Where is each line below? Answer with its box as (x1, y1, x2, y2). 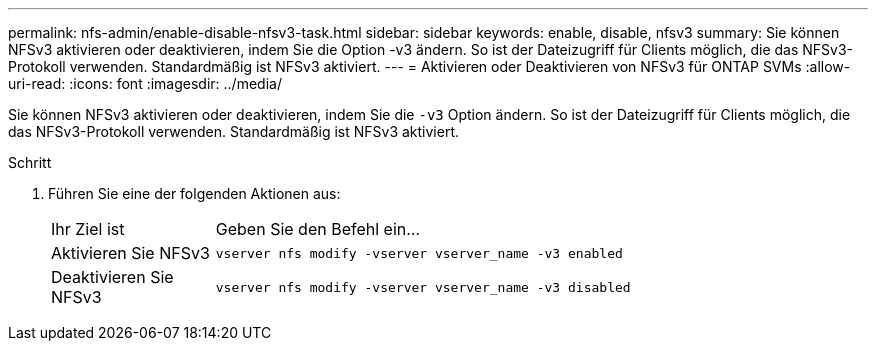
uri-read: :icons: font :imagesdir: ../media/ (8, 75, 282, 92)
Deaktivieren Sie (51, 267, 174, 287)
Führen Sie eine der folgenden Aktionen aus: (48, 185, 341, 202)
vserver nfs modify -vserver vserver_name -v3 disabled (215, 279, 631, 295)
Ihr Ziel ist (51, 219, 125, 239)
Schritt (8, 154, 52, 171)
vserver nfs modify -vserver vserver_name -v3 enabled (215, 245, 623, 261)
